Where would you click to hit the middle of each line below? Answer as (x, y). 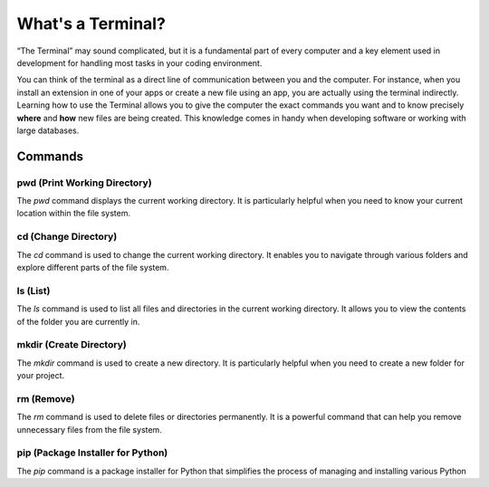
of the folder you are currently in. (78, 321)
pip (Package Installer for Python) (92, 453)
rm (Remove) (46, 398)
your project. (41, 376)
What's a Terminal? (91, 24)
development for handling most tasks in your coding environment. (139, 62)
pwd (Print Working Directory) (85, 183)
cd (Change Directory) (67, 237)
